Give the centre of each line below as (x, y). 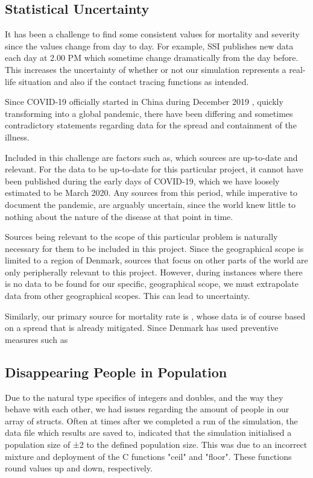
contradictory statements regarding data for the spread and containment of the (151, 125)
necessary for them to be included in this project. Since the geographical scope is (154, 248)
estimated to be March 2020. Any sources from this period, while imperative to (151, 193)
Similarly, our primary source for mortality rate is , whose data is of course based (155, 316)
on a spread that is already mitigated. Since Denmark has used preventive (142, 328)
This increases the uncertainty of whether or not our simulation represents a (146, 69)
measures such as (36, 339)
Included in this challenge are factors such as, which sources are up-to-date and (151, 157)
